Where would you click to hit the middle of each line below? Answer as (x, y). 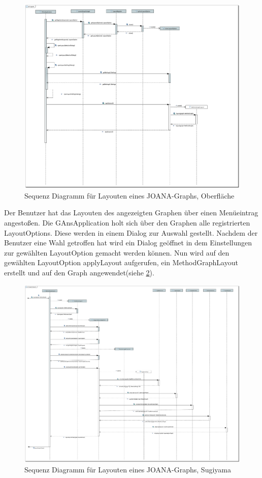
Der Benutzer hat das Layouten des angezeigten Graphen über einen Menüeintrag (131, 213)
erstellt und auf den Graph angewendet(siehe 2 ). (79, 273)
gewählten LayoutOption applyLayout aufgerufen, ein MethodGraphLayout (121, 262)
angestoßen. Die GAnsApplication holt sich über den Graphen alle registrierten (127, 223)
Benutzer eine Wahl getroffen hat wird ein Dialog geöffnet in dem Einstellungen (128, 243)
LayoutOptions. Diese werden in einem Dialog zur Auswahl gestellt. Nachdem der (131, 232)
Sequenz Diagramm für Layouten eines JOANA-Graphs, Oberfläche (129, 195)
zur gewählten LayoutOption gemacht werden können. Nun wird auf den (117, 252)
